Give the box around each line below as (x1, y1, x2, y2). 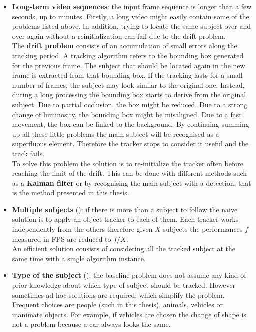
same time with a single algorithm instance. (12, 253, 146, 263)
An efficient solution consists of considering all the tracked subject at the (12, 243, 235, 254)
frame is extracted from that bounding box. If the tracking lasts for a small (12, 70, 243, 80)
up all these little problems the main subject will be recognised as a (12, 128, 219, 139)
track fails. (12, 148, 45, 158)
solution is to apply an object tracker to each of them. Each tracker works (12, 214, 239, 224)
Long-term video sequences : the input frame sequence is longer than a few (12, 1, 252, 11)
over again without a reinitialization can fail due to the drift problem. (12, 30, 226, 41)
